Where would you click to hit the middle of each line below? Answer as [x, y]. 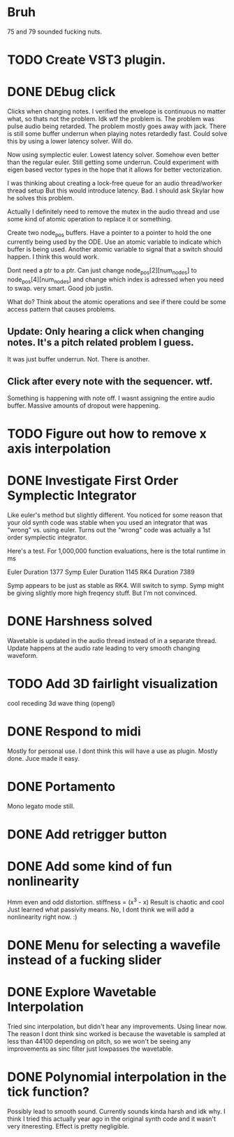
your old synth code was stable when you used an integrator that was [108, 523]
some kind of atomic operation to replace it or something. [90, 219]
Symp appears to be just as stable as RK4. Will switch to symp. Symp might [116, 586]
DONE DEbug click [61, 92]
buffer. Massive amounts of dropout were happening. [84, 406]
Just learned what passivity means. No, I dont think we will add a [101, 909]
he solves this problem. [41, 198]
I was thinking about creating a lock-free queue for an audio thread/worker [115, 184]
